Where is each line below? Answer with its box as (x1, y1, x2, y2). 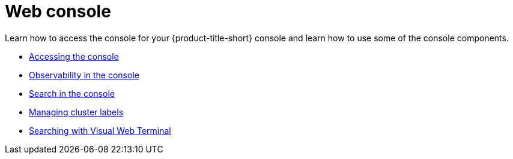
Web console (5, 1, 111, 22)
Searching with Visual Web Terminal (29, 125, 171, 136)
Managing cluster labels (29, 106, 124, 117)
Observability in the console (29, 69, 139, 80)
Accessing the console (29, 51, 119, 62)
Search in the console (29, 88, 115, 99)
